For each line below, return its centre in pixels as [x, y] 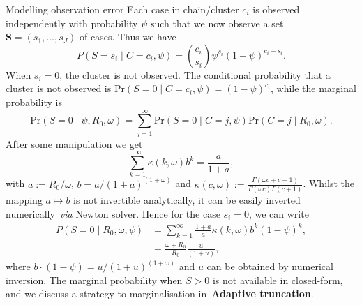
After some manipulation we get [74, 143]
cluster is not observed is [59, 88]
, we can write [279, 213]
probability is [34, 102]
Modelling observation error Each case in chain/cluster [122, 9]
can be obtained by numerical [270, 266]
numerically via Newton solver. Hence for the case [113, 213]
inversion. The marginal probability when [94, 280]
